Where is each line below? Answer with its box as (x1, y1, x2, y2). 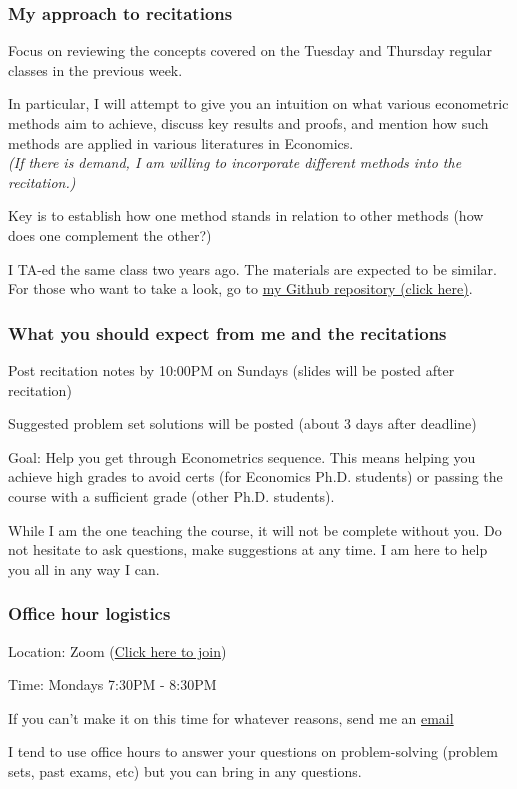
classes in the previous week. (8, 59, 183, 80)
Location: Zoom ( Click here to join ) (8, 640, 227, 661)
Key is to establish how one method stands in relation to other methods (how (8, 205, 484, 226)
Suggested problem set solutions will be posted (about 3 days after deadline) (8, 413, 477, 434)
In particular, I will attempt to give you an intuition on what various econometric (8, 93, 509, 114)
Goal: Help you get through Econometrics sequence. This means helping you (8, 446, 476, 467)
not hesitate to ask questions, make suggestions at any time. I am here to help (8, 539, 488, 560)
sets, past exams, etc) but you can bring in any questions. (8, 760, 362, 781)
